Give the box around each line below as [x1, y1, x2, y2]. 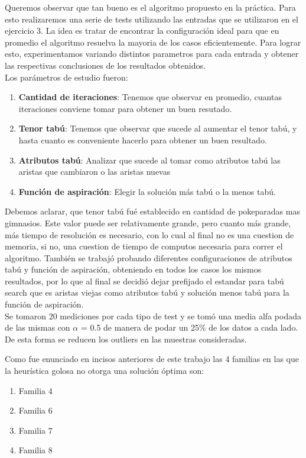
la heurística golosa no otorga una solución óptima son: [5, 364, 204, 377]
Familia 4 [18, 384, 53, 396]
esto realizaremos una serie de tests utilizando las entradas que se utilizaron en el [5, 12, 298, 25]
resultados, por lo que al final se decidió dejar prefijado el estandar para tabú [5, 274, 284, 287]
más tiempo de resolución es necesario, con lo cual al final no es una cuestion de [5, 228, 294, 241]
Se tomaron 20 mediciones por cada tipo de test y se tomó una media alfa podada [5, 309, 301, 322]
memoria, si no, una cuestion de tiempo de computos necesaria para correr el [5, 240, 283, 252]
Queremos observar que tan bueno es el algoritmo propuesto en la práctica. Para [5, 1, 296, 13]
